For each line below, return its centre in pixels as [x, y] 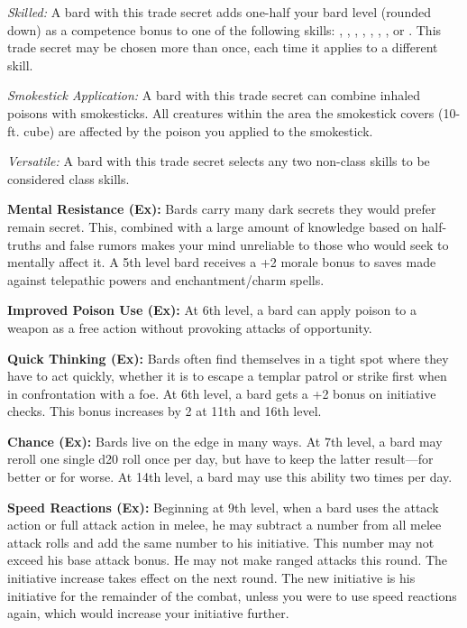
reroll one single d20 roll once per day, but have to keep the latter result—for [220, 459]
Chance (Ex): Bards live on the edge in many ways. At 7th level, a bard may [225, 441]
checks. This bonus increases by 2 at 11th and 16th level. [165, 411]
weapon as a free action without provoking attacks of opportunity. [190, 327]
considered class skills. [69, 178]
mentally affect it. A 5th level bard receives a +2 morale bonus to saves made [222, 262]
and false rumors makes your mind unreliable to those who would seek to [247, 244]
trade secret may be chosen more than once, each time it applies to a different [223, 47]
